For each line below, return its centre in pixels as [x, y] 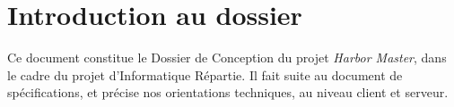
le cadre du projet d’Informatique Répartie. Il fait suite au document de [205, 74]
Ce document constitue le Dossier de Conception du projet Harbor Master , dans [227, 58]
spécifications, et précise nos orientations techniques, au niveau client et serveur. [228, 92]
